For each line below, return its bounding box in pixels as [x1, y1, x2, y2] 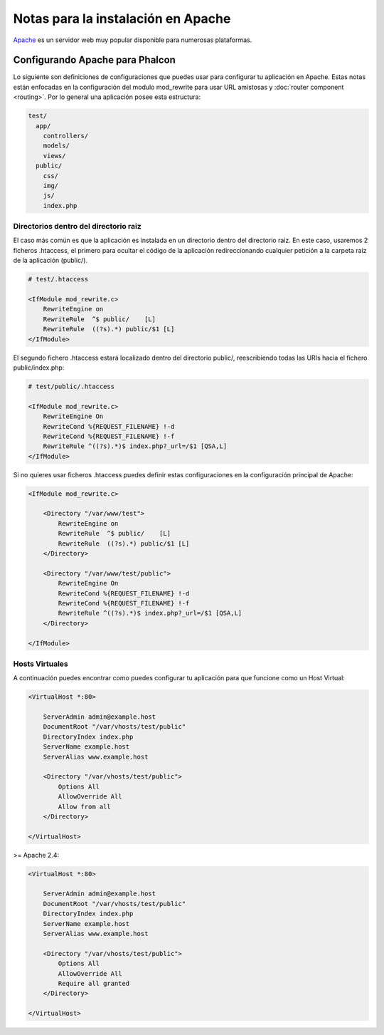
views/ [43, 152, 66, 160]
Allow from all [58, 802, 112, 811]
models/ [43, 142, 70, 150]
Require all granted [58, 979, 130, 987]
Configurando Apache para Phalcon [13, 54, 176, 66]
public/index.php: [13, 363, 65, 372]
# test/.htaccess [28, 275, 89, 284]
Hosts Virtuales [13, 659, 68, 669]
